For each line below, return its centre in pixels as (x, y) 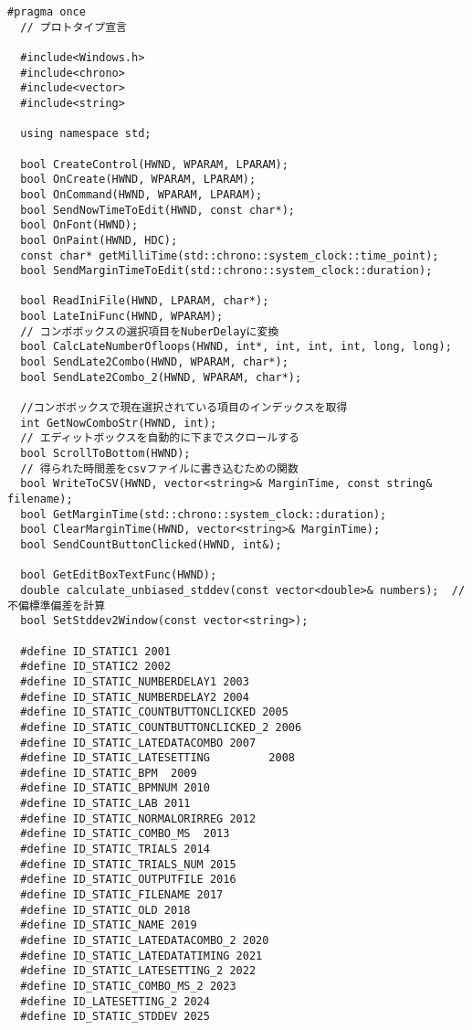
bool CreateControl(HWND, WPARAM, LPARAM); (154, 164)
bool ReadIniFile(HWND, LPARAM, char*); (145, 301)
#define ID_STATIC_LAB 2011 (105, 804)
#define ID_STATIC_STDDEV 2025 (115, 1017)
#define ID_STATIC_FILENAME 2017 (122, 895)
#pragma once (47, 12)
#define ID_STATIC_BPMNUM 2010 (115, 788)
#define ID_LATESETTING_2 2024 (115, 1001)
